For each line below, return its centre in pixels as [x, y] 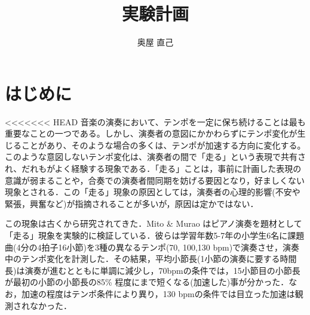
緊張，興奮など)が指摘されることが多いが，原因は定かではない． [132, 203]
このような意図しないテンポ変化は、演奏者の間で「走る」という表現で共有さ [155, 157]
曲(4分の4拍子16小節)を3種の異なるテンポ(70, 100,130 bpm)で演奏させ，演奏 [152, 247]
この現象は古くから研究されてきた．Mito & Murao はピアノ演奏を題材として [154, 223]
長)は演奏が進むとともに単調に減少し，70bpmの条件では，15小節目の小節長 [153, 270]
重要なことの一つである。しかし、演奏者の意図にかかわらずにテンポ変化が [151, 133]
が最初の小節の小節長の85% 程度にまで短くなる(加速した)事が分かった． [147, 282]
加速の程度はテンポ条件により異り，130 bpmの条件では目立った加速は [158, 293]
